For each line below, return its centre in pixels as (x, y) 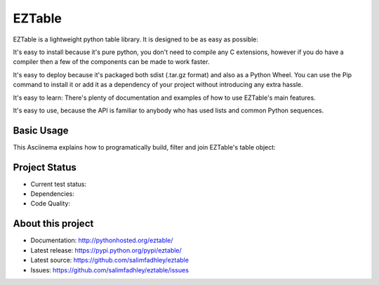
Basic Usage (41, 130)
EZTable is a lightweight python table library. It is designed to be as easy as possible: (136, 39)
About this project (53, 224)
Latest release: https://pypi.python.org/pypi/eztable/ (106, 250)
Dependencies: (53, 194)
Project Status (45, 167)
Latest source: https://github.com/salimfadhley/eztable (110, 260)
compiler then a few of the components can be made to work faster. (111, 62)
